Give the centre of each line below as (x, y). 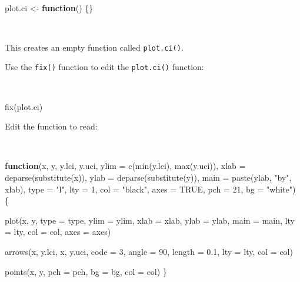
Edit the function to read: (51, 126)
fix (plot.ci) (24, 106)
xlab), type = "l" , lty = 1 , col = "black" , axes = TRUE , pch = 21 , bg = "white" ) (150, 189)
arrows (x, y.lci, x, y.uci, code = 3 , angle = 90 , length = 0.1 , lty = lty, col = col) (149, 252)
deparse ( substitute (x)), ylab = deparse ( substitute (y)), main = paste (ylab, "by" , (148, 178)
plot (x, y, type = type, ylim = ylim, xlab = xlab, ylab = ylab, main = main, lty (150, 220)
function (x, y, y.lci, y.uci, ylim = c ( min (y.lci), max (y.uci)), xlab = (125, 166)
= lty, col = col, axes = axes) (58, 232)
